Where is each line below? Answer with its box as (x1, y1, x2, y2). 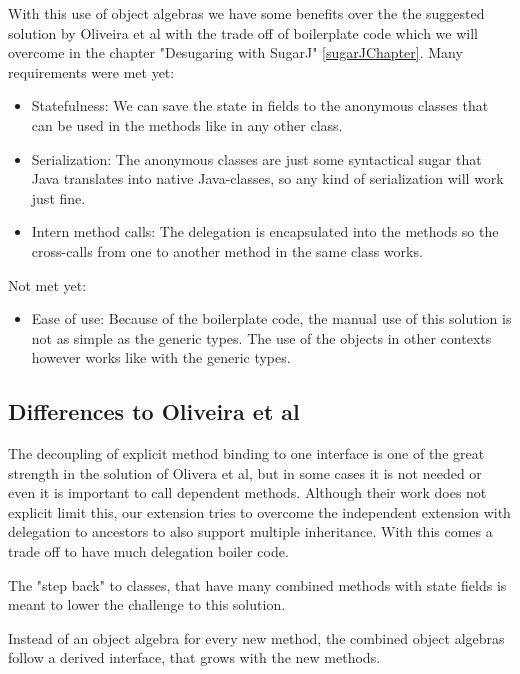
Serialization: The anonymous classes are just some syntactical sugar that (31, 148, 482, 169)
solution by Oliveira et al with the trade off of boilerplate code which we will (8, 22, 478, 43)
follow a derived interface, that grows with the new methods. (8, 647, 381, 668)
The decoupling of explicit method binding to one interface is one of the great (8, 443, 485, 464)
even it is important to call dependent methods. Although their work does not (8, 482, 487, 503)
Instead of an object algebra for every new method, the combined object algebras (8, 627, 505, 648)
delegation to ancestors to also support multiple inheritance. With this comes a (8, 521, 493, 542)
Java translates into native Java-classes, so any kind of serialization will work (31, 168, 504, 189)
